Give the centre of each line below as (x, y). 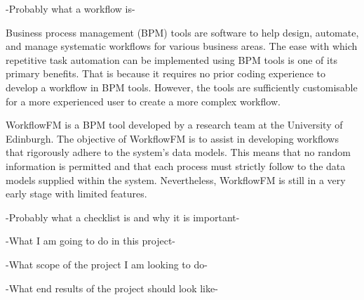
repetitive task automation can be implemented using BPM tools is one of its (171, 59)
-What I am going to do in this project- (91, 241)
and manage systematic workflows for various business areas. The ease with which (182, 46)
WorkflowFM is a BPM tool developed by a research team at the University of (174, 125)
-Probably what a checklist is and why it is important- (123, 217)
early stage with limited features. (76, 194)
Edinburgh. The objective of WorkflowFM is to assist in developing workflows (172, 138)
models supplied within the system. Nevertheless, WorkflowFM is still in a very (176, 180)
